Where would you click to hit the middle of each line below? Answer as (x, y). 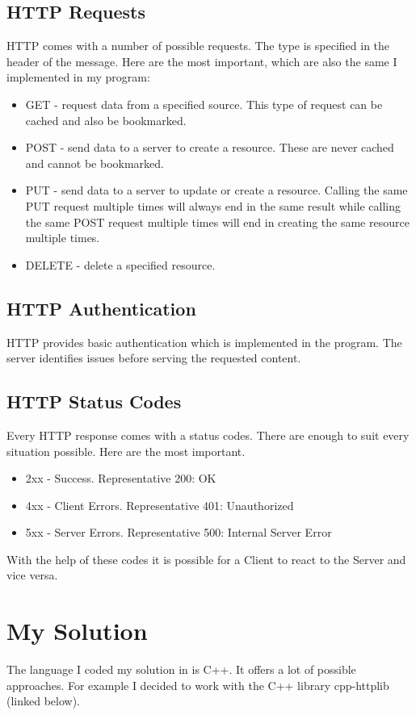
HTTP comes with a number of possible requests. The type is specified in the (198, 46)
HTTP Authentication (101, 308)
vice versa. (32, 575)
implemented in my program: (78, 77)
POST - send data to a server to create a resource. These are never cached (210, 147)
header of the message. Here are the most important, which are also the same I (202, 61)
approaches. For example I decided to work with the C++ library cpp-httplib (198, 685)
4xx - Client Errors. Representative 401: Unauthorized (160, 505)
